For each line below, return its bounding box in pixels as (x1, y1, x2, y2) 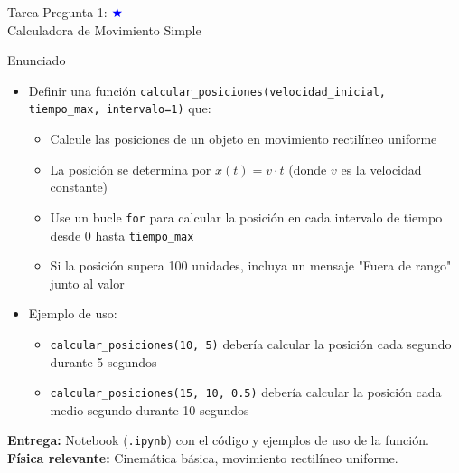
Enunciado (7, 51, 66, 70)
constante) (50, 177, 108, 196)
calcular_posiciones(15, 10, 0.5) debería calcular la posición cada (50, 383, 442, 402)
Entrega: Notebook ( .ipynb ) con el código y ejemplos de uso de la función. (7, 430, 429, 449)
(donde (288, 159, 327, 178)
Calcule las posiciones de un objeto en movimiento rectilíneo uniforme (50, 129, 437, 148)
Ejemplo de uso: (28, 304, 117, 323)
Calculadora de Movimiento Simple (7, 20, 201, 39)
